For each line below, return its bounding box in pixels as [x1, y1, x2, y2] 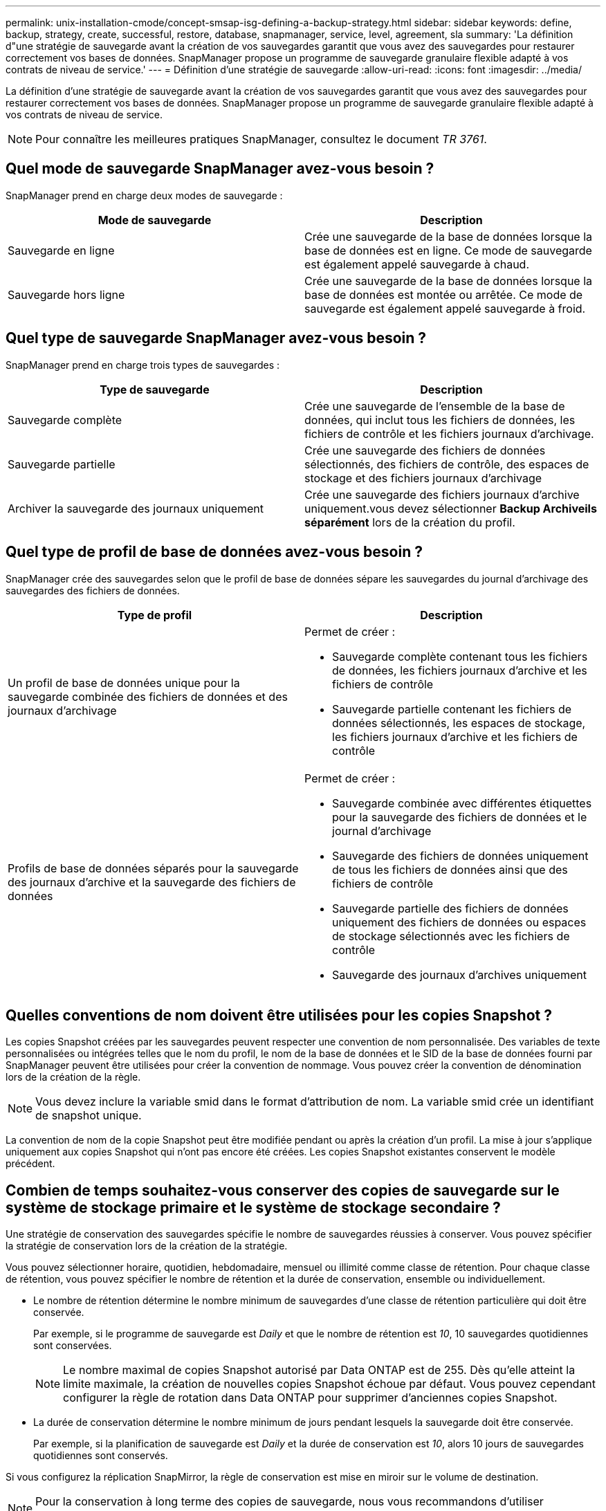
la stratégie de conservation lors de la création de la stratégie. [6, 1240, 288, 1252]
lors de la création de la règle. [6, 1071, 141, 1083]
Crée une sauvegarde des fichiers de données [304, 443, 546, 457]
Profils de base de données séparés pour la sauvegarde [8, 861, 299, 875]
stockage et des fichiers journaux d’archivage [304, 470, 542, 485]
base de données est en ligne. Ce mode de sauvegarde [304, 243, 592, 257]
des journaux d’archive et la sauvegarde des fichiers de [8, 874, 296, 889]
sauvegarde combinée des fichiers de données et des [8, 689, 288, 704]
